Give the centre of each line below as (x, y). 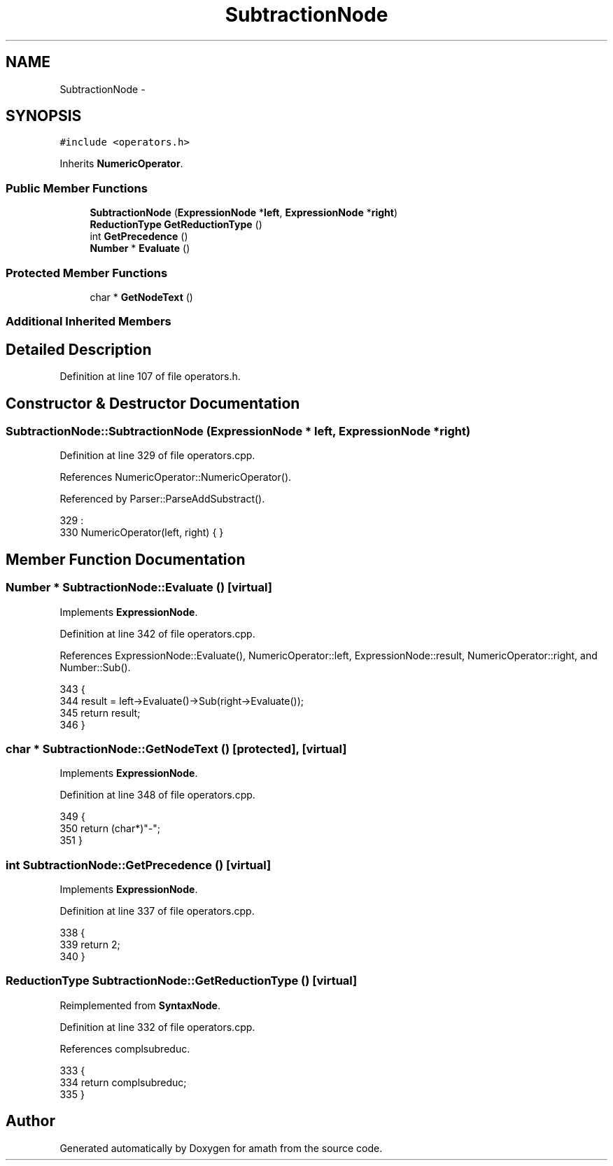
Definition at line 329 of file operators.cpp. (157, 456)
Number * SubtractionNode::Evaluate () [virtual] (139, 588)
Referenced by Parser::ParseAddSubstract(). (162, 499)
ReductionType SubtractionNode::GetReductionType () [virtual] (182, 981)
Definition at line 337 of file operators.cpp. (157, 911)
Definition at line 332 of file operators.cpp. (157, 1027)
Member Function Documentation (126, 559)
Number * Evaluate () (140, 248)
